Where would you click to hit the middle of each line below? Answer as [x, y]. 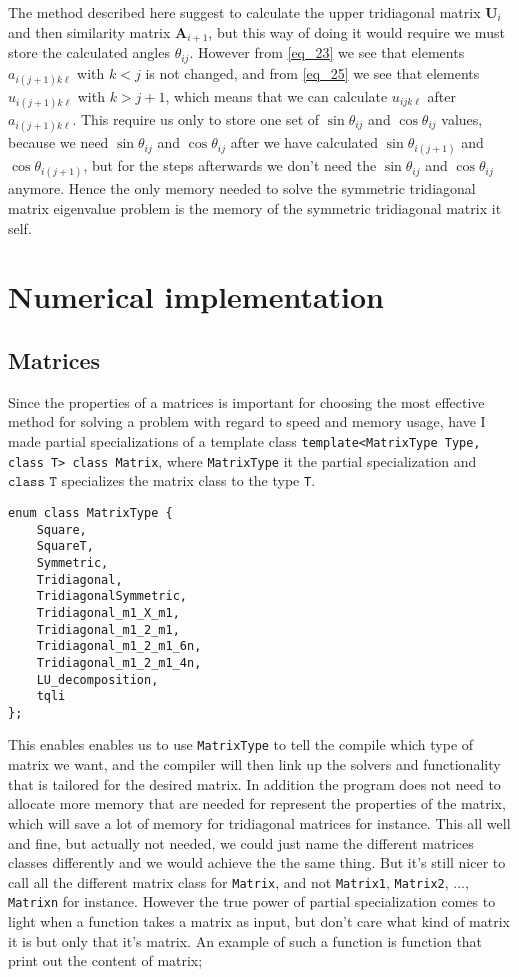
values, [462, 118]
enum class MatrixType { [90, 512]
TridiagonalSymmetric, [111, 596]
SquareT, [65, 546]
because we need [58, 142]
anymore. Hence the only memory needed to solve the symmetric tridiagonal [242, 188]
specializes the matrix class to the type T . [188, 480]
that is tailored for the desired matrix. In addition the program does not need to [254, 783]
